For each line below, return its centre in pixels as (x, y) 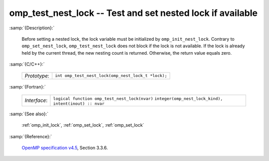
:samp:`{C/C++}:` (27, 64)
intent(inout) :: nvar (79, 104)
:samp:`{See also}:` (29, 114)
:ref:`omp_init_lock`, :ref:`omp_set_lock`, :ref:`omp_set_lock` (83, 125)
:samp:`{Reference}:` (31, 136)
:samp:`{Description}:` (32, 28)
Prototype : (37, 76)
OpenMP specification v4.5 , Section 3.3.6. (65, 148)
